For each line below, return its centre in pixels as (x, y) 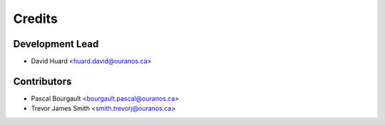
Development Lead (56, 44)
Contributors (42, 81)
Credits (36, 19)
